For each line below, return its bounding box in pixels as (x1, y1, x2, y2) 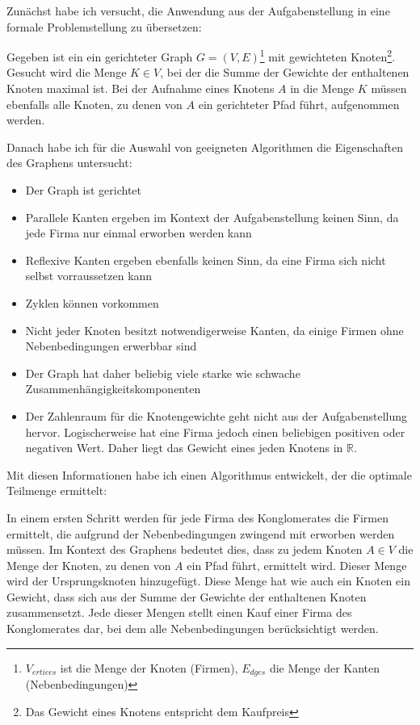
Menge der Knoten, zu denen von (6, 556, 171, 573)
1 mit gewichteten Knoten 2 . (259, 46, 396, 65)
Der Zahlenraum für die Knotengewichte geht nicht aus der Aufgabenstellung (25, 407, 408, 424)
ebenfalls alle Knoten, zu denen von (6, 95, 183, 112)
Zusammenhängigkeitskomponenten (25, 380, 201, 397)
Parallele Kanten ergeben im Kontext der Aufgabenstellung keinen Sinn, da (25, 208, 399, 225)
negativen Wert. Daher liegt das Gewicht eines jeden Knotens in (25, 439, 343, 456)
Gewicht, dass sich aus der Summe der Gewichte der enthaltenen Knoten (6, 588, 367, 605)
